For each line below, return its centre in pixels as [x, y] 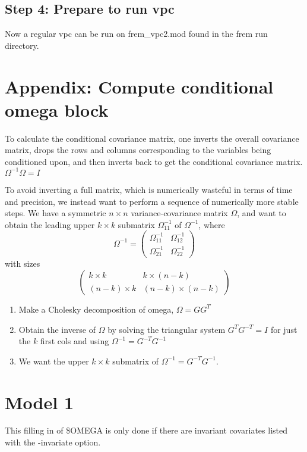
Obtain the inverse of [57, 329]
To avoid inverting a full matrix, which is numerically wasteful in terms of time [149, 189]
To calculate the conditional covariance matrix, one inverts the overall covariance [152, 138]
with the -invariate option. [53, 442]
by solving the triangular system [167, 329]
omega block [57, 109]
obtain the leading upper [50, 224]
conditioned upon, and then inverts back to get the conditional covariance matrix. [154, 161]
